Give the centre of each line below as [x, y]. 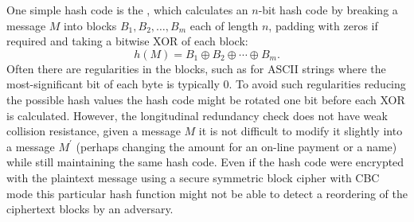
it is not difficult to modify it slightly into [301, 131]
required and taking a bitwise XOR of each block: [127, 41]
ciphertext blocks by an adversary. [90, 209]
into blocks [90, 25]
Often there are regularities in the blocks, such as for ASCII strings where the [196, 68]
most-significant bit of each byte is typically [113, 84]
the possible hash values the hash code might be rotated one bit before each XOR [206, 99]
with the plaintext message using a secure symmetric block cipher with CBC [193, 177]
